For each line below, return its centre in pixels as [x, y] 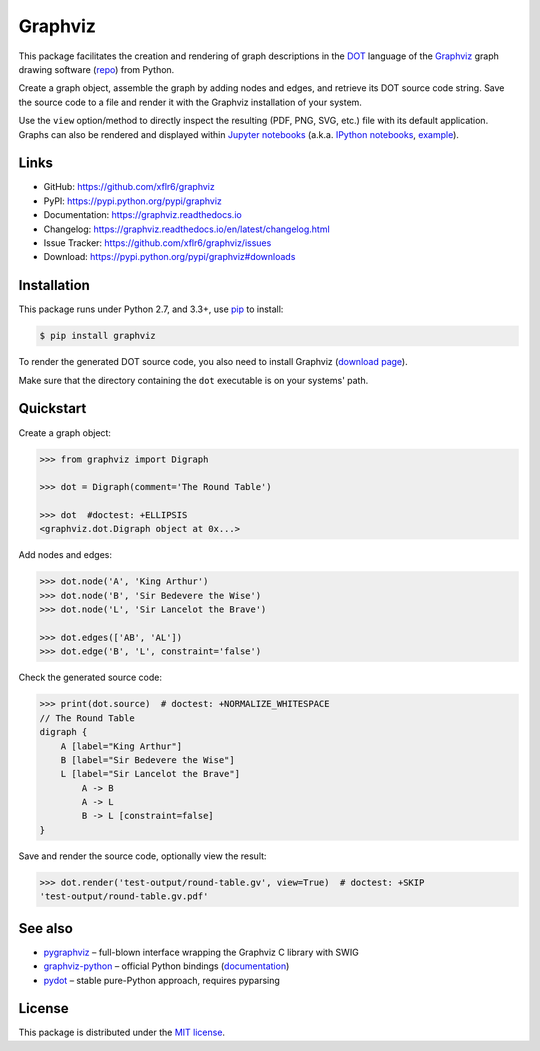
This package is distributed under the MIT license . [121, 1032]
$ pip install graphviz [98, 336]
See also [46, 928]
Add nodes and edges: [65, 555]
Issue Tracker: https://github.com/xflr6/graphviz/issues [157, 242]
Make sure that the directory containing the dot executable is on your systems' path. [193, 380]
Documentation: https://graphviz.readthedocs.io [142, 215]
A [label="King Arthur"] [121, 746]
